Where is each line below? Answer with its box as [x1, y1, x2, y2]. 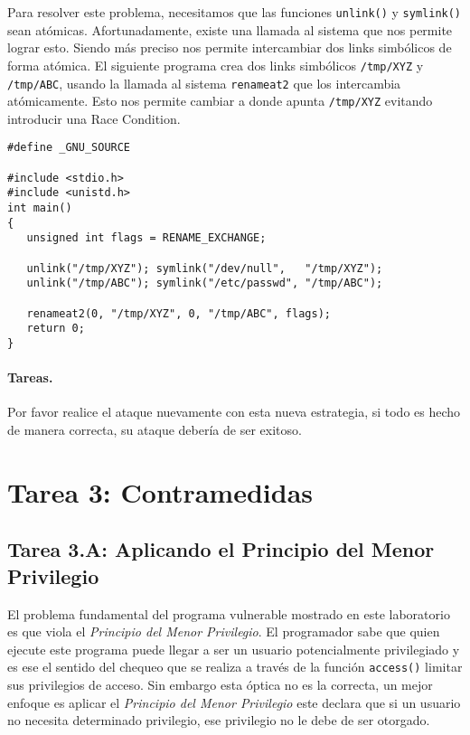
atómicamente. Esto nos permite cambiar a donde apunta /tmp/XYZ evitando [7, 91, 433, 110]
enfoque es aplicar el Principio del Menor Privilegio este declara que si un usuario [7, 693, 461, 711]
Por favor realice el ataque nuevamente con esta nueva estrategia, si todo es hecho [7, 402, 461, 421]
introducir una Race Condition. [7, 108, 181, 127]
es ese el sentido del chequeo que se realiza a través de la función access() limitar [7, 657, 463, 676]
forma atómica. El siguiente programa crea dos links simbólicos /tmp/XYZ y [7, 55, 424, 74]
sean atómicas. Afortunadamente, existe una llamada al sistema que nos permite [7, 20, 453, 39]
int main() [7, 202, 72, 215]
